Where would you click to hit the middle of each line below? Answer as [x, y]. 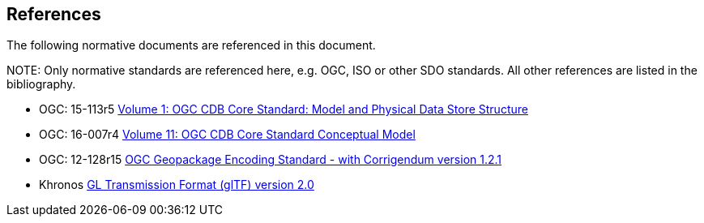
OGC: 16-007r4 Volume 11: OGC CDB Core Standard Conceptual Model [227, 135]
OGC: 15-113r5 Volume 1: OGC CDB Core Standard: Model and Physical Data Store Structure [284, 109]
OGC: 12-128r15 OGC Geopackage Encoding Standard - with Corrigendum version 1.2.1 [271, 160]
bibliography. [41, 84]
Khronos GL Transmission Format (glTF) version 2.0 [177, 185]
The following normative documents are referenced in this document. [191, 45]
